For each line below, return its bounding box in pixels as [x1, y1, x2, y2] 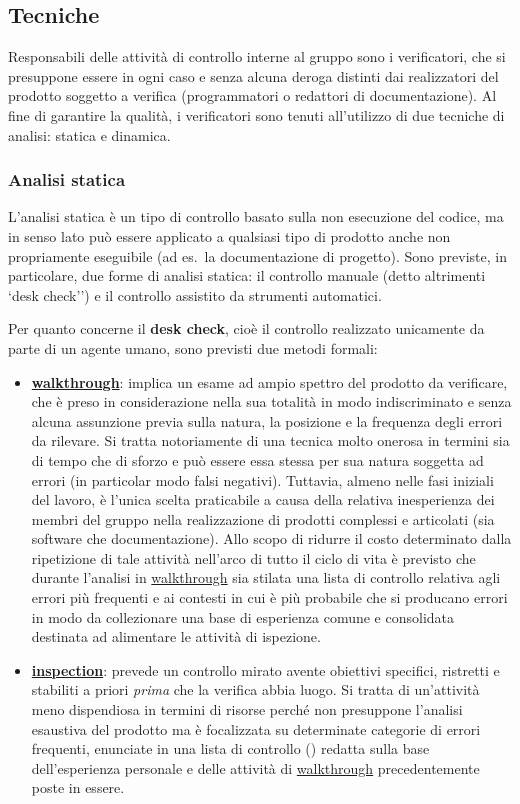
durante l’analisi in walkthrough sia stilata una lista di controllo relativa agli [31, 567, 501, 588]
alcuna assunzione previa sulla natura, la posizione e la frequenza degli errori [31, 410, 503, 431]
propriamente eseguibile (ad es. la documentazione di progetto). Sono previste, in [8, 245, 507, 266]
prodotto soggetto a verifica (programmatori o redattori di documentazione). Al [8, 85, 497, 106]
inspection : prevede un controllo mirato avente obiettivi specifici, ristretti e [31, 659, 500, 680]
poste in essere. [31, 777, 125, 798]
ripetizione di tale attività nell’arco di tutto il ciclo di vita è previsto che [31, 547, 476, 568]
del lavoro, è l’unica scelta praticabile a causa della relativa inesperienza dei [31, 489, 495, 510]
